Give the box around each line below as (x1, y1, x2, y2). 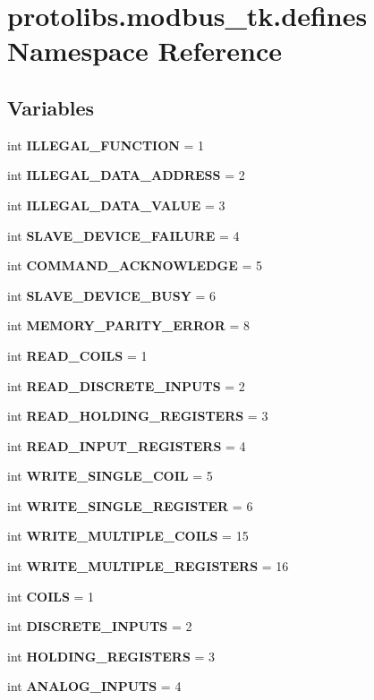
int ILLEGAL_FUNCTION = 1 (7, 135, 205, 154)
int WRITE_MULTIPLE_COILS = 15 (7, 526, 249, 545)
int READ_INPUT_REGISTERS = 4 (7, 436, 246, 455)
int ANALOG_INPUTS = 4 (7, 677, 182, 696)
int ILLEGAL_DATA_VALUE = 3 (7, 195, 225, 214)
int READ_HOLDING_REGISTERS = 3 (7, 406, 268, 425)
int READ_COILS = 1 (7, 346, 148, 364)
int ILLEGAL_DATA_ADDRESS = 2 (7, 166, 245, 184)
